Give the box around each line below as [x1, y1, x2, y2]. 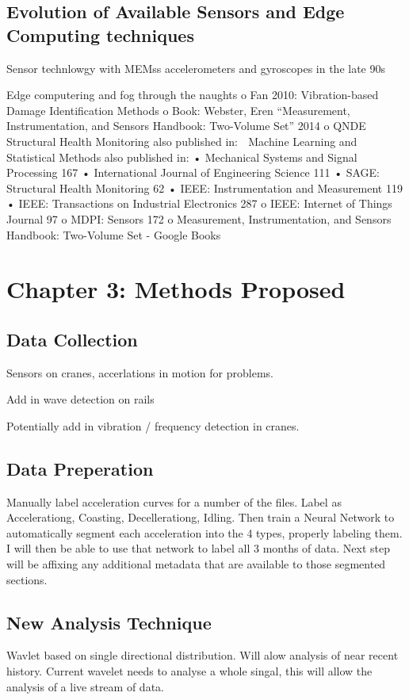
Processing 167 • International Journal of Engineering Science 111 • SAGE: [6, 164, 380, 181]
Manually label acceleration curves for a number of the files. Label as [6, 493, 342, 510]
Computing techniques [6, 22, 194, 47]
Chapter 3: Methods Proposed [6, 273, 346, 305]
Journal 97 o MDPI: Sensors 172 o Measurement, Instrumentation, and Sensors [6, 210, 392, 227]
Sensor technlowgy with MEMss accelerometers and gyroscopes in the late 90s [6, 59, 386, 76]
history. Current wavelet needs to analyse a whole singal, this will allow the [6, 663, 373, 679]
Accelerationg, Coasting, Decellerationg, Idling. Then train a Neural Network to [6, 509, 395, 526]
